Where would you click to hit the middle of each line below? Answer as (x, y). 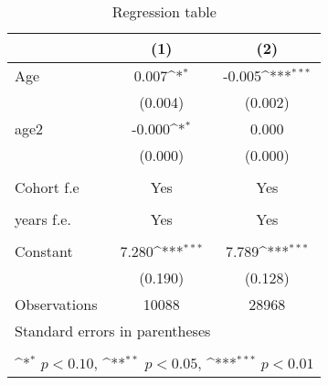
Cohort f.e (47, 187)
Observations (56, 304)
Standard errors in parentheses (113, 331)
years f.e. (43, 219)
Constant (44, 251)
